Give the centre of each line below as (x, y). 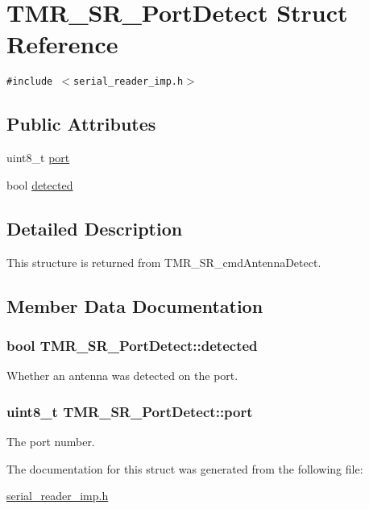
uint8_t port (38, 158)
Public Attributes (81, 124)
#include (30, 82)
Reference (62, 44)
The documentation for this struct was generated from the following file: (185, 468)
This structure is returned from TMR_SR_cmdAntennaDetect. (164, 262)
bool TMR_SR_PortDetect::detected (132, 345)
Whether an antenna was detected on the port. (122, 375)
